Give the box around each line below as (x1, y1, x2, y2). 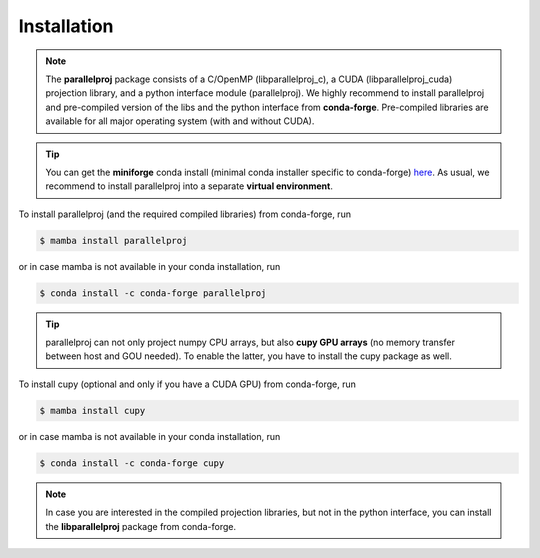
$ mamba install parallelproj (39, 235, 188, 246)
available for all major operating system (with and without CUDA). (45, 115, 315, 127)
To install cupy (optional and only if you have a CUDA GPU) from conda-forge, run (18, 378, 357, 390)
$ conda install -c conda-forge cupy (39, 457, 225, 469)
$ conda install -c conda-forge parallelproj (39, 287, 267, 299)
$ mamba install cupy (39, 405, 146, 416)
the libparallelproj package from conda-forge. (45, 520, 237, 532)
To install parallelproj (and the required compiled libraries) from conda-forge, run (18, 208, 352, 220)
